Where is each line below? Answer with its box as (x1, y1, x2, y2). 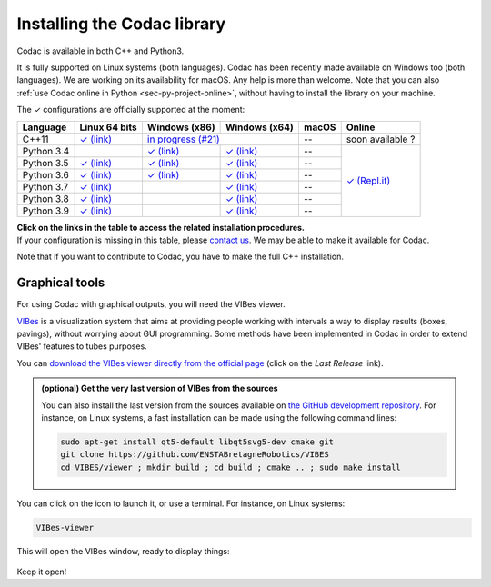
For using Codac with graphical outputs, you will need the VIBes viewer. (16, 299, 286, 310)
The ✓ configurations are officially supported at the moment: (16, 104, 245, 115)
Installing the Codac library (16, 14, 226, 34)
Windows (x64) (225, 121, 295, 134)
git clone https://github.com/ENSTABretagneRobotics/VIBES (60, 450, 329, 460)
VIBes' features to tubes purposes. (16, 341, 147, 352)
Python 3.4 (22, 144, 70, 157)
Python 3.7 (22, 180, 69, 193)
